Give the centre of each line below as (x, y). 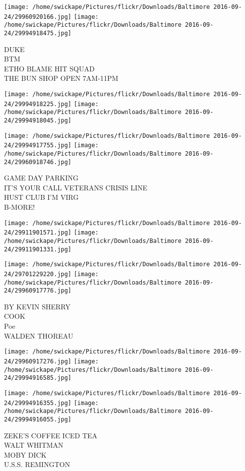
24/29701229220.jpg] (38, 274)
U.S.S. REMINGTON (37, 464)
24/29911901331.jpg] (38, 249)
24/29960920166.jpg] (38, 17)
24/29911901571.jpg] (38, 233)
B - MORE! (20, 207)
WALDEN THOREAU (39, 335)
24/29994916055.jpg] (38, 419)
